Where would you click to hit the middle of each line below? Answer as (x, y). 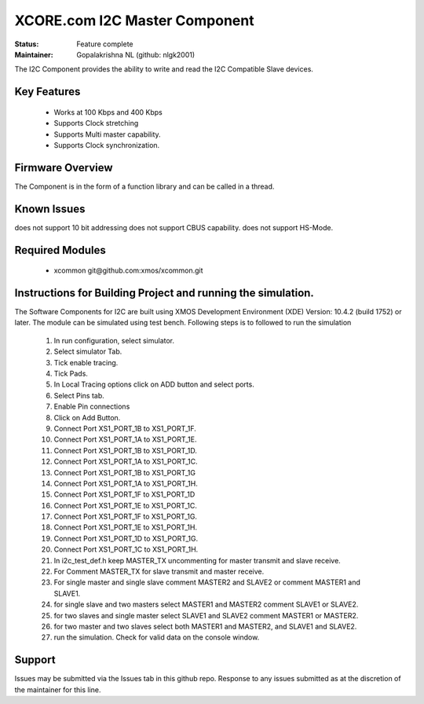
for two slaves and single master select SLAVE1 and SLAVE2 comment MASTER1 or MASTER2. (206, 615)
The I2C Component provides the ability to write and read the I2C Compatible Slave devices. (164, 69)
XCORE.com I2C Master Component (134, 20)
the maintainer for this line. (58, 689)
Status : (27, 44)
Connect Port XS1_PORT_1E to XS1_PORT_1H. (126, 527)
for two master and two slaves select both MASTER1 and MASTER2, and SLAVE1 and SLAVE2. (205, 626)
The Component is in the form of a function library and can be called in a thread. (144, 186)
